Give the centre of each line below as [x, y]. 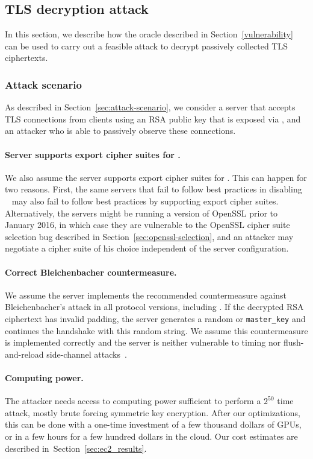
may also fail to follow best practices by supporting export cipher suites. [145, 201]
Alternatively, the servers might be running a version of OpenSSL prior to [141, 213]
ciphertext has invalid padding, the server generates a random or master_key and [155, 318]
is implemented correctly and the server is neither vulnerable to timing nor [143, 342]
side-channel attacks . [87, 354]
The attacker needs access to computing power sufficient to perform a [133, 401]
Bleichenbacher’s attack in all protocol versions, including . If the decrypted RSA [154, 307]
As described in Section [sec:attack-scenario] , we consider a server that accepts [150, 107]
